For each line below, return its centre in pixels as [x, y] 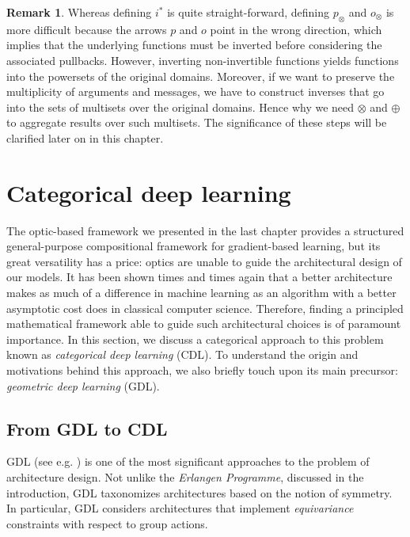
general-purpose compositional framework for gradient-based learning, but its [194, 246]
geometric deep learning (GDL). [83, 385]
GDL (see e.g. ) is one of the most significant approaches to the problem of [188, 461]
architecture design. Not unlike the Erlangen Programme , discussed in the [185, 477]
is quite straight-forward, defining [249, 12]
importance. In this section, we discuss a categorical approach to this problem [195, 339]
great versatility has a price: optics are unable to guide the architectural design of [204, 261]
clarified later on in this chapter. [85, 137]
